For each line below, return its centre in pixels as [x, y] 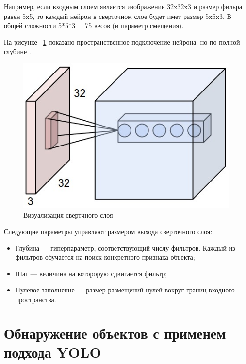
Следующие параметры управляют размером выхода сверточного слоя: [108, 231]
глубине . [17, 51]
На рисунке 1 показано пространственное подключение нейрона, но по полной [122, 42]
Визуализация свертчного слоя [68, 215]
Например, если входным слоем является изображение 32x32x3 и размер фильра [123, 6]
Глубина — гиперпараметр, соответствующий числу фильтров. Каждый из [125, 247]
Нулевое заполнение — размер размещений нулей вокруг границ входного [125, 290]
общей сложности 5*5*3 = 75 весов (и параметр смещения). [94, 26]
